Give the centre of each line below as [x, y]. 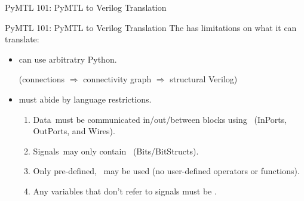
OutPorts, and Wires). [74, 131]
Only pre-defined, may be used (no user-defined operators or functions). [166, 171]
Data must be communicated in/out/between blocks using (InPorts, [160, 119]
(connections [42, 79]
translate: [22, 39]
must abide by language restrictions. [85, 99]
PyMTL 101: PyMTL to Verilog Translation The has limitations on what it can [151, 27]
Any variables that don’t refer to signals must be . [125, 191]
